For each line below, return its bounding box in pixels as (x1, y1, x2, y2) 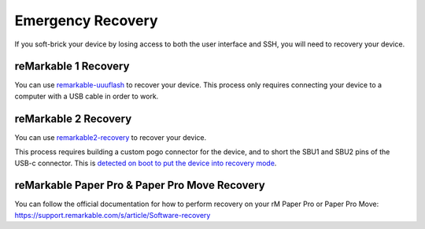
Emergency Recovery (14, 12, 158, 29)
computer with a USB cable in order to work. (14, 91, 159, 101)
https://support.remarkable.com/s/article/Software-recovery (14, 210, 211, 220)
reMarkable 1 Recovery (14, 60, 130, 73)
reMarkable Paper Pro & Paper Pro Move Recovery (14, 179, 265, 192)
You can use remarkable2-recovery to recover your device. (14, 132, 207, 142)
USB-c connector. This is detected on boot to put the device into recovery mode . (14, 158, 277, 168)
